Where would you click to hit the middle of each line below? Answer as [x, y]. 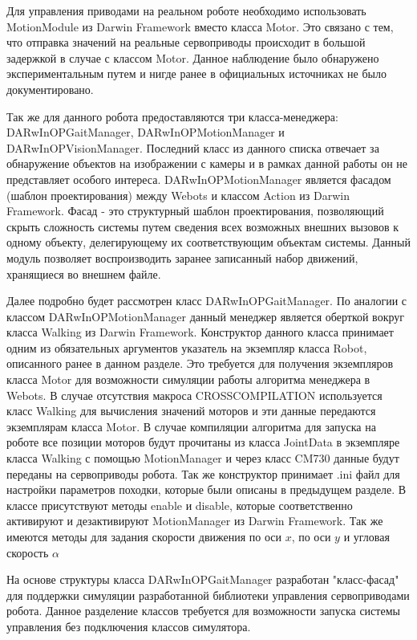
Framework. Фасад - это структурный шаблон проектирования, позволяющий [195, 211]
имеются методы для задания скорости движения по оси [144, 536]
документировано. [50, 89]
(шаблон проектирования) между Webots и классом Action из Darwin [178, 195]
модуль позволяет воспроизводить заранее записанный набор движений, [182, 257]
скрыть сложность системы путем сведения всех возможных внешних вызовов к [203, 226]
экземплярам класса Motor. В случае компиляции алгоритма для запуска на [191, 426]
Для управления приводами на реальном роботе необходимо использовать [186, 10]
